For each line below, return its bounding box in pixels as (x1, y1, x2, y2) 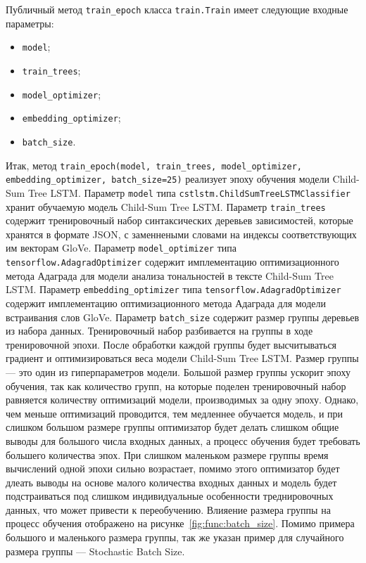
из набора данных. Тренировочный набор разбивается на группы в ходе (6, 323, 313, 338)
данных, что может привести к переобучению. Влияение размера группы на (6, 502, 331, 517)
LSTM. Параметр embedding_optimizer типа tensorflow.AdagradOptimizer (6, 282, 341, 297)
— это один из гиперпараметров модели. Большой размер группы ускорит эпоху (6, 364, 351, 379)
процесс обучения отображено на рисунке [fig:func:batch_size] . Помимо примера (6, 516, 355, 531)
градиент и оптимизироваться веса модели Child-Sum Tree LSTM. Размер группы (6, 351, 359, 365)
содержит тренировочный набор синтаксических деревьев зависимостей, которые (6, 213, 353, 228)
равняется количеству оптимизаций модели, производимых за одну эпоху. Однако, (6, 392, 359, 407)
